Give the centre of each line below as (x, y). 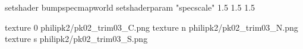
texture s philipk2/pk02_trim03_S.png (76, 39)
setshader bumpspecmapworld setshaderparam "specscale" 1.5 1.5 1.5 (130, 7)
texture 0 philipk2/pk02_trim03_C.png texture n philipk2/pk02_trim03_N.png (151, 27)
